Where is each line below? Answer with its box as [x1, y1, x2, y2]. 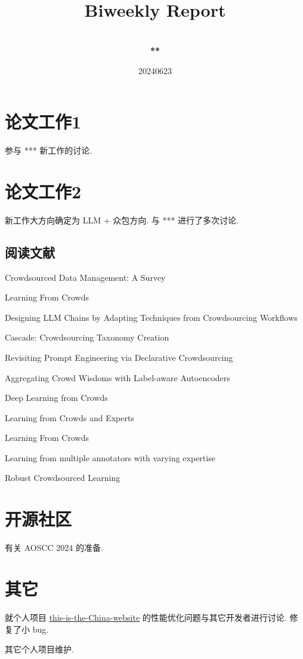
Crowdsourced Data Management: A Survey [5, 271, 166, 283]
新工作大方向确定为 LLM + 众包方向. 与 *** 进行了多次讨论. [5, 213, 239, 226]
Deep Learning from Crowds [5, 391, 108, 404]
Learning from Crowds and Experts [5, 411, 134, 424]
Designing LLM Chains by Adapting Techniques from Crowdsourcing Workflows [5, 311, 298, 323]
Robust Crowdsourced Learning [5, 471, 120, 484]
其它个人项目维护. [5, 643, 74, 655]
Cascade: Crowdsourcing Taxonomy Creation [5, 331, 169, 344]
